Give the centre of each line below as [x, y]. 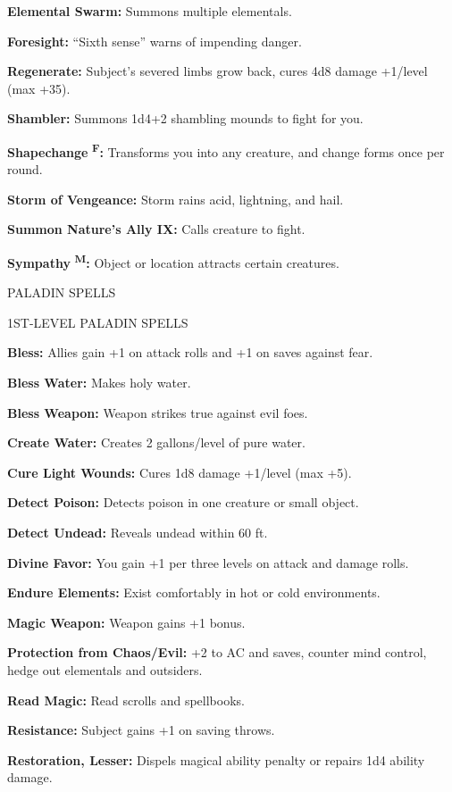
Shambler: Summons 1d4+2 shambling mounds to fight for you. [185, 118]
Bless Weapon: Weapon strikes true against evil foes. [158, 412]
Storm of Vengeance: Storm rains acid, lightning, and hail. [176, 199]
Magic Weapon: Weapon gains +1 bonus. [126, 622]
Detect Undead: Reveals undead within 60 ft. [138, 532]
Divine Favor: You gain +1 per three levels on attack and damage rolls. [208, 562]
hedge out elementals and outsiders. [105, 669]
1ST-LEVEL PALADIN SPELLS [98, 322]
